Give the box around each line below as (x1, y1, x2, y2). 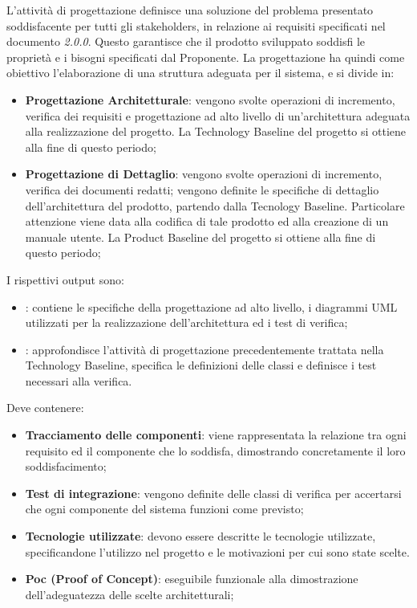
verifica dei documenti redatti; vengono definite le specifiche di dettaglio (25, 181, 379, 198)
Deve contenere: (6, 399, 84, 416)
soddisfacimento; (25, 458, 107, 475)
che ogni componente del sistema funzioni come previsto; (25, 500, 304, 517)
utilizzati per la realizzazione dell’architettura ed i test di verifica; (25, 314, 348, 331)
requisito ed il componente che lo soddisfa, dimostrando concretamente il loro (25, 442, 406, 459)
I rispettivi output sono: (6, 271, 124, 288)
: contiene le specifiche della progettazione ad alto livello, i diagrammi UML (25, 298, 398, 315)
